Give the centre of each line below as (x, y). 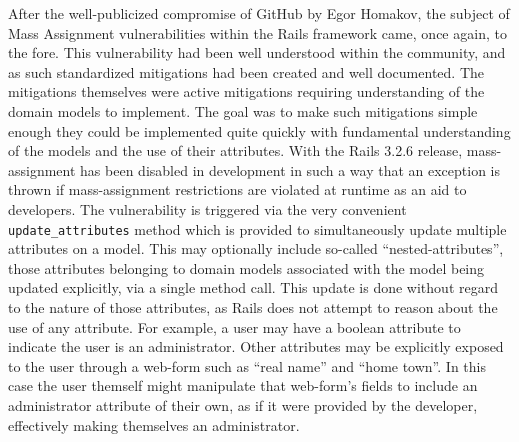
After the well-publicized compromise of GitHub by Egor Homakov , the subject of (259, 13)
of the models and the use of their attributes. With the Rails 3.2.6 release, (235, 150)
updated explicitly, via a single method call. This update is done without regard (253, 287)
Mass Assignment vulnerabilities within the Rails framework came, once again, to (257, 32)
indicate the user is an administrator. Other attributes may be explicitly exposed (256, 346)
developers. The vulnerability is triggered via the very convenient (207, 208)
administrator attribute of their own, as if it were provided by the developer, (243, 404)
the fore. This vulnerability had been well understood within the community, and (257, 52)
